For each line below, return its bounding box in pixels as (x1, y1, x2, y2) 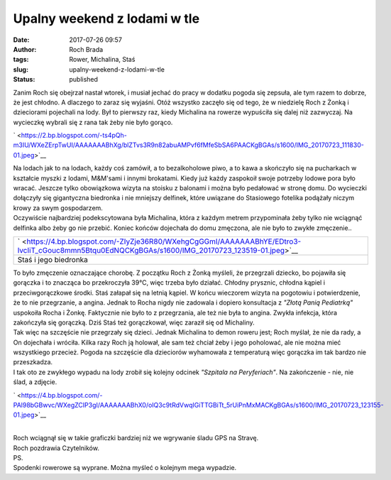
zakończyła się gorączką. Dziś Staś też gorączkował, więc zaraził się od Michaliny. (13, 318, 255, 327)
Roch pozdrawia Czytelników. (13, 444, 99, 452)
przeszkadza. (13, 358, 53, 366)
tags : (13, 55, 29, 64)
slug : (13, 65, 28, 74)
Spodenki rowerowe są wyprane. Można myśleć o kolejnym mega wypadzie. (13, 464, 237, 472)
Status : (13, 75, 35, 84)
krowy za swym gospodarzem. (13, 203, 103, 212)
